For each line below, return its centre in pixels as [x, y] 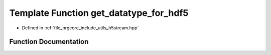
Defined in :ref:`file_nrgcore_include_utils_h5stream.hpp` [80, 28]
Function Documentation [49, 42]
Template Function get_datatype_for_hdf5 [99, 13]
